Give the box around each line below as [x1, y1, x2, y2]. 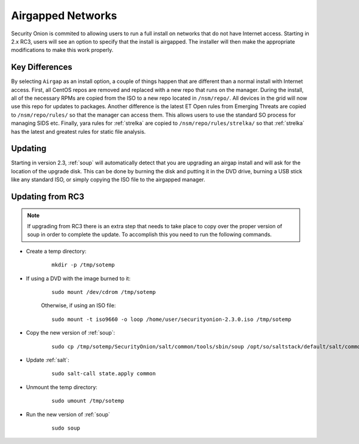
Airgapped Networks [11, 9, 117, 22]
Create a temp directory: [26, 247, 87, 255]
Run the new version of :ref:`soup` [26, 411, 111, 418]
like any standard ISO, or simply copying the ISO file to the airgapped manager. [11, 176, 206, 183]
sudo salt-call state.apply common [51, 370, 156, 377]
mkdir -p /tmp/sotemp [51, 262, 115, 268]
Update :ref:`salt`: [26, 356, 69, 363]
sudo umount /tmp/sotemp [51, 397, 124, 405]
